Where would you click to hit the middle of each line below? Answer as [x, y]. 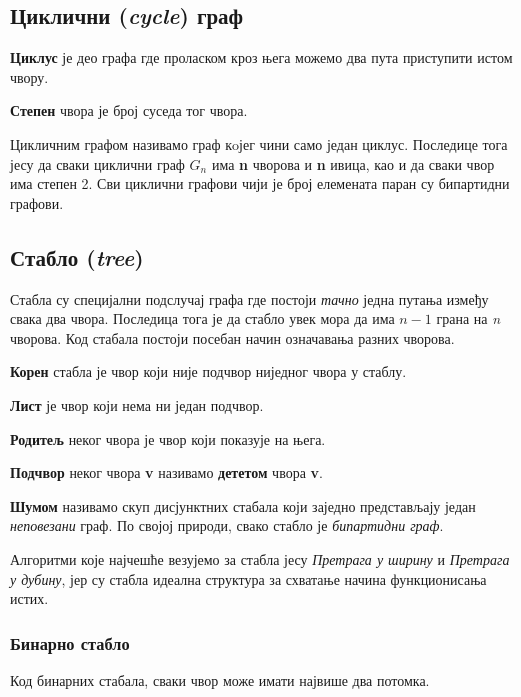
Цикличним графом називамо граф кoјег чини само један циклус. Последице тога [259, 143]
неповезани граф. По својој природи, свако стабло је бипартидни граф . [227, 525]
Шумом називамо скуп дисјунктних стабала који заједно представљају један [243, 505]
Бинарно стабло [70, 642]
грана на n [468, 318]
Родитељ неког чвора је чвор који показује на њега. [168, 438]
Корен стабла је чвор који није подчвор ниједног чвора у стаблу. [208, 371]
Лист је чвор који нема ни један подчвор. [137, 404]
